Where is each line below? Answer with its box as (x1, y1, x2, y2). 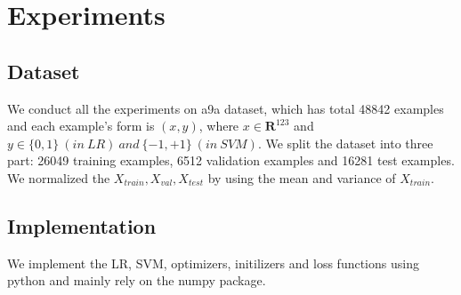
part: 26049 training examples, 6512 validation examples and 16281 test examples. (7, 151, 455, 170)
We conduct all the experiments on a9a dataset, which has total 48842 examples (7, 99, 444, 117)
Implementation (7, 211, 157, 239)
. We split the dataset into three (257, 133, 433, 152)
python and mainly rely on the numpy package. (7, 271, 266, 290)
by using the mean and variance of (207, 168, 396, 187)
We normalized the (7, 168, 110, 187)
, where (198, 116, 239, 135)
